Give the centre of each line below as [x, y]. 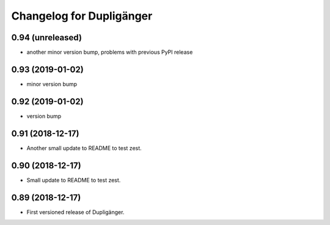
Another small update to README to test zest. [84, 148]
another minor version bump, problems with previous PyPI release [110, 52]
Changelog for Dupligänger [82, 16]
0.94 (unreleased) [47, 37]
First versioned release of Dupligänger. [75, 212]
